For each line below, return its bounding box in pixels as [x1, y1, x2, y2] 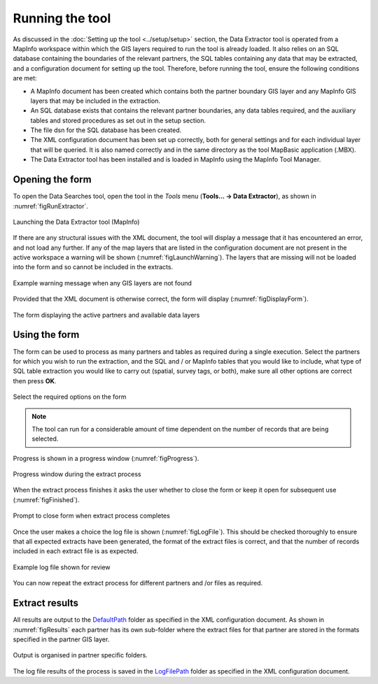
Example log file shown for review [13, 563, 111, 571]
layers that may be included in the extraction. [30, 97, 161, 105]
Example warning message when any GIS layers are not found [13, 278, 192, 287]
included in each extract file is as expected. [13, 547, 139, 555]
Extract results [13, 597, 79, 609]
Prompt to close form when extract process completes [13, 511, 171, 520]
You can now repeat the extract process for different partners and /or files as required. [13, 579, 263, 587]
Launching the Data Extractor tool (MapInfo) [13, 218, 140, 226]
